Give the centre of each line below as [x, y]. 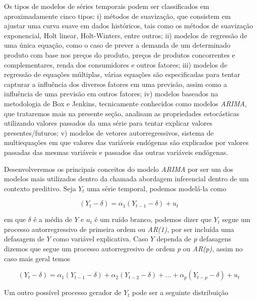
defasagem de [24, 239]
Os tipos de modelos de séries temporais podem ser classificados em [107, 6]
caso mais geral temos [37, 258]
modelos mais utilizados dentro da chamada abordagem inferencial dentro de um [127, 179]
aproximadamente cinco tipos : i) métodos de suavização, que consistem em [117, 16]
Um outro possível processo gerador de [63, 292]
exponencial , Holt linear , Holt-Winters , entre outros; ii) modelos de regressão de [126, 35]
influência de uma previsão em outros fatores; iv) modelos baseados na [111, 94]
